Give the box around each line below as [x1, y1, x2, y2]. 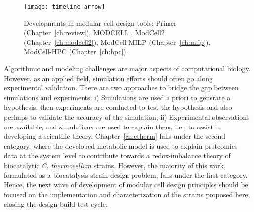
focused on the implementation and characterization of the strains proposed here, [4, 189, 250, 199]
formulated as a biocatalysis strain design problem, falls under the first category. [4, 170, 248, 180]
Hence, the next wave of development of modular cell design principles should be [4, 179, 248, 190]
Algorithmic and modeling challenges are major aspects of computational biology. [4, 63, 251, 74]
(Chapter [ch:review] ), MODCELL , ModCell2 [24, 27, 165, 38]
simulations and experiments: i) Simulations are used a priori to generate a [4, 92, 231, 102]
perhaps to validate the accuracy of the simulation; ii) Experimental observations [4, 112, 250, 122]
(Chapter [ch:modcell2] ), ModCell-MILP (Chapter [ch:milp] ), [24, 37, 211, 47]
